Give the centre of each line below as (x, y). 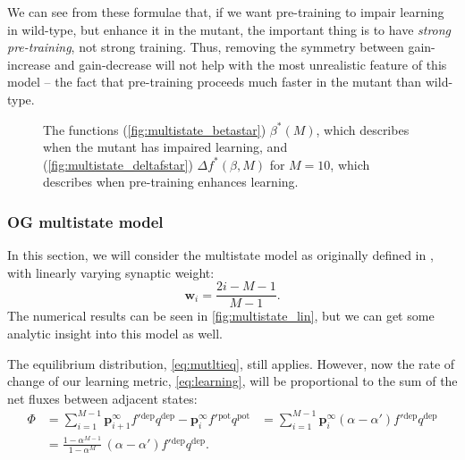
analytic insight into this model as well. (115, 333)
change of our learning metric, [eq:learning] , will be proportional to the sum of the (232, 381)
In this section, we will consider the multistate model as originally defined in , (220, 255)
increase (29, 64)
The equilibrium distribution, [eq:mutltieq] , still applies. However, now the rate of (231, 363)
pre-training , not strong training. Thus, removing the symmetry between (206, 47)
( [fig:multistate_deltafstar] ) (118, 164)
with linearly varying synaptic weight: (111, 272)
